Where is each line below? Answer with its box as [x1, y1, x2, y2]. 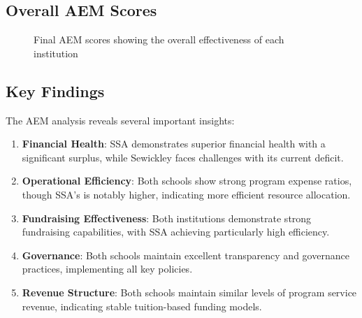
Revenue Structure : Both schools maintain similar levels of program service [22, 284, 357, 299]
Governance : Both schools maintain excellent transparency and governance [22, 247, 349, 262]
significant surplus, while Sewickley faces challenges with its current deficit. [22, 150, 344, 164]
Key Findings [6, 80, 105, 101]
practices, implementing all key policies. [22, 261, 193, 276]
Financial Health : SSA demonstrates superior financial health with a [22, 136, 326, 151]
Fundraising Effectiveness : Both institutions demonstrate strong [22, 210, 312, 225]
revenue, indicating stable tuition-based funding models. [22, 298, 262, 313]
